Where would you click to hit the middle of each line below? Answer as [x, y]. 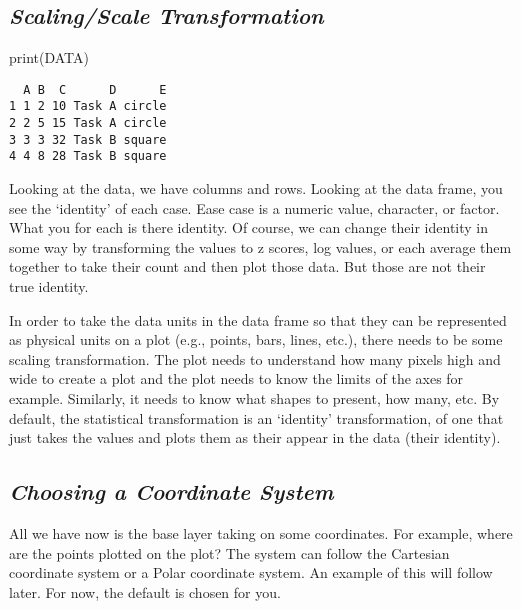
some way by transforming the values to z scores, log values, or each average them [260, 246]
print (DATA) [49, 57]
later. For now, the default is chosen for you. [145, 591]
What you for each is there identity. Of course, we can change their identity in [249, 227]
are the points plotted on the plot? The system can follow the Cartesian [229, 552]
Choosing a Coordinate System [171, 491]
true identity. [49, 286]
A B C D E [95, 89]
